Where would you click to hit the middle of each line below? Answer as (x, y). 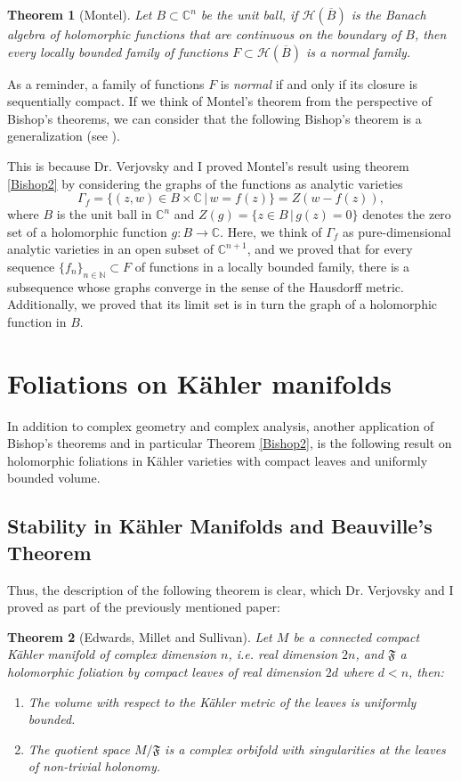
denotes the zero (407, 214)
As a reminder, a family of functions (106, 83)
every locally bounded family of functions (118, 51)
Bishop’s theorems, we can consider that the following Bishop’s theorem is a (214, 118)
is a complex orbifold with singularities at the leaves (305, 748)
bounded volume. (54, 478)
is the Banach (388, 14)
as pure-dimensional (397, 231)
